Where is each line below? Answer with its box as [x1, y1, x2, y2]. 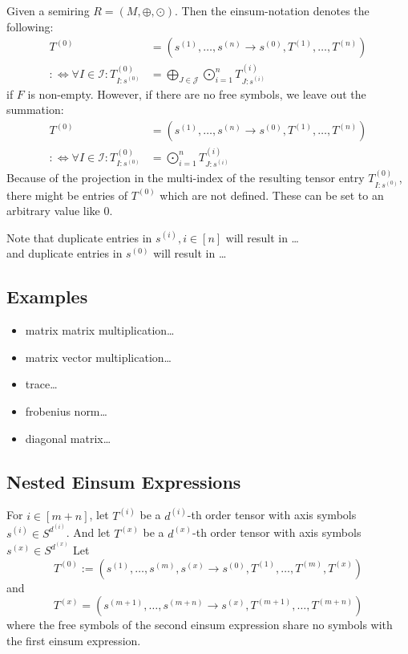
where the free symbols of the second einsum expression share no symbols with [6, 616, 393, 633]
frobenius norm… [25, 403, 107, 420]
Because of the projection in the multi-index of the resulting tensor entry [6, 169, 365, 186]
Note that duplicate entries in [6, 229, 152, 246]
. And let [66, 524, 111, 541]
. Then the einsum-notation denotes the [174, 2, 370, 18]
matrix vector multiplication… [25, 348, 172, 365]
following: [6, 18, 54, 35]
